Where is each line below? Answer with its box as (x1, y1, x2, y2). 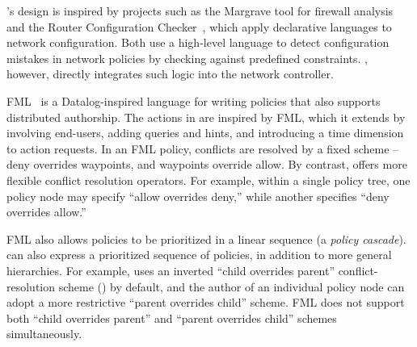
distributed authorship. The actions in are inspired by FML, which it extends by (6, 108, 406, 125)
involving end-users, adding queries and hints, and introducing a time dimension (6, 124, 404, 141)
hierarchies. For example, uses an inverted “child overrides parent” (6, 261, 335, 278)
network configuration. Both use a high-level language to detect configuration (6, 34, 390, 51)
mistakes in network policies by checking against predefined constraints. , (6, 49, 369, 66)
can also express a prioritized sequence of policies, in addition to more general (6, 246, 392, 263)
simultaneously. (6, 325, 82, 342)
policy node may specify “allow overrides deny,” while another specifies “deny (6, 187, 390, 204)
